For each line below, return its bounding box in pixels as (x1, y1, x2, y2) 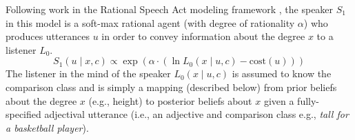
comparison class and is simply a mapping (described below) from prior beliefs (6, 79, 337, 94)
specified (6, 107, 41, 121)
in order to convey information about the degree (101, 29, 305, 43)
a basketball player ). (6, 120, 89, 134)
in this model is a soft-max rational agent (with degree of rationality (6, 15, 295, 30)
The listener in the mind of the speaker (6, 66, 171, 81)
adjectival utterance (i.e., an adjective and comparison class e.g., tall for (44, 107, 349, 121)
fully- (297, 93, 320, 108)
